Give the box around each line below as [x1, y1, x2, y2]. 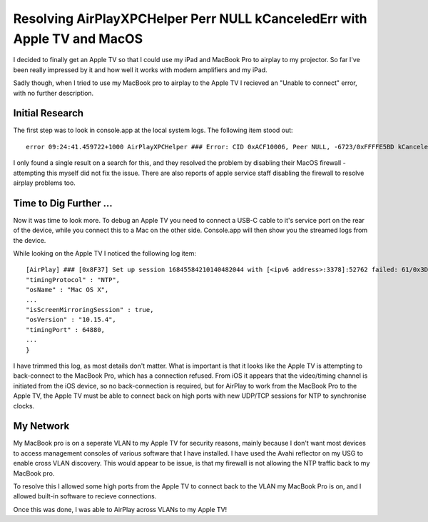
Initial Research [13, 107, 84, 119]
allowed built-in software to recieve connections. [13, 492, 157, 501]
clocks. [13, 401, 35, 410]
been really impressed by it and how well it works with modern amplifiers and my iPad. [13, 65, 267, 74]
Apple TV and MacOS [13, 31, 143, 46]
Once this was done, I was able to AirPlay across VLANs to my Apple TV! [13, 505, 228, 513]
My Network [13, 420, 70, 432]
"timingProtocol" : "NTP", [26, 276, 121, 283]
